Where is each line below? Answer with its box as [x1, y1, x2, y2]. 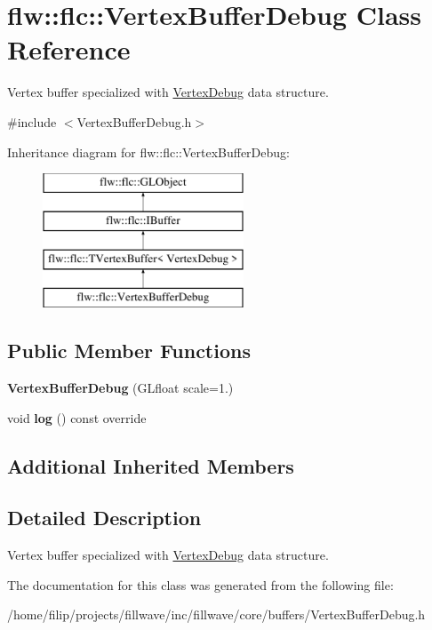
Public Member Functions [7, 337, 251, 364]
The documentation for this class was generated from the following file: [7, 575, 394, 594]
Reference [7, 31, 131, 68]
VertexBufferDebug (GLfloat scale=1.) [7, 379, 234, 397]
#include [7, 112, 57, 131]
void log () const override [7, 408, 147, 427]
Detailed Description [7, 504, 202, 531]
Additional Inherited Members [7, 451, 294, 479]
